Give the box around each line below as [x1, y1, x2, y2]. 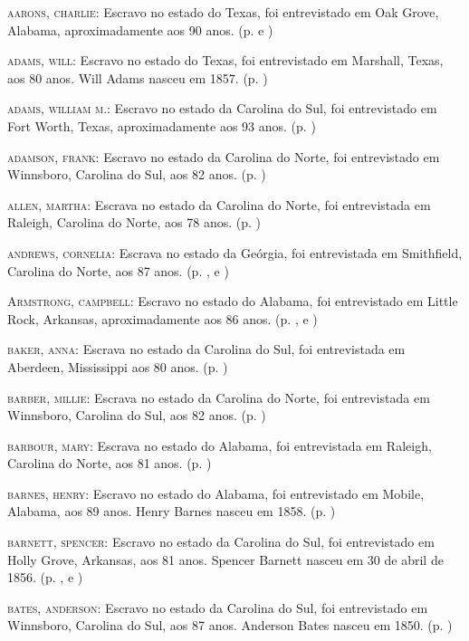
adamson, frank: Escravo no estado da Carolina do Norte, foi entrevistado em [7, 147, 440, 166]
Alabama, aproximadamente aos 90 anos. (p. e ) [7, 20, 273, 39]
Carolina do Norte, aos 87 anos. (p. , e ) [7, 261, 229, 280]
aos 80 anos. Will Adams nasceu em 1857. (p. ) [7, 68, 268, 87]
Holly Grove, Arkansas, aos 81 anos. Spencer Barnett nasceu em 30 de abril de [7, 550, 444, 569]
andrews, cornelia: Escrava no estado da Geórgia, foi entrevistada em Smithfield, [7, 243, 463, 262]
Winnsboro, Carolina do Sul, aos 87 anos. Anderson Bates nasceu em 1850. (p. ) [7, 616, 453, 635]
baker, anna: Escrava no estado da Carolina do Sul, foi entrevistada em [7, 340, 406, 359]
